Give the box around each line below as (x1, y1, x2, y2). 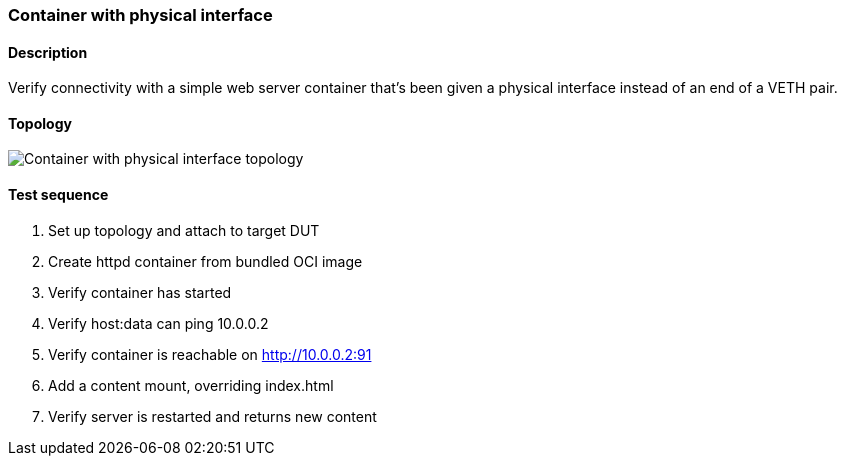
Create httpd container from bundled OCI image (48, 252, 363, 270)
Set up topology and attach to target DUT (48, 221, 320, 239)
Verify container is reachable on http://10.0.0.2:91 (48, 345, 372, 363)
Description (8, 43, 88, 61)
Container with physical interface (8, 5, 273, 25)
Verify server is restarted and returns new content (48, 407, 377, 425)
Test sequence (8, 186, 109, 204)
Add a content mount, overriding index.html (48, 376, 334, 394)
